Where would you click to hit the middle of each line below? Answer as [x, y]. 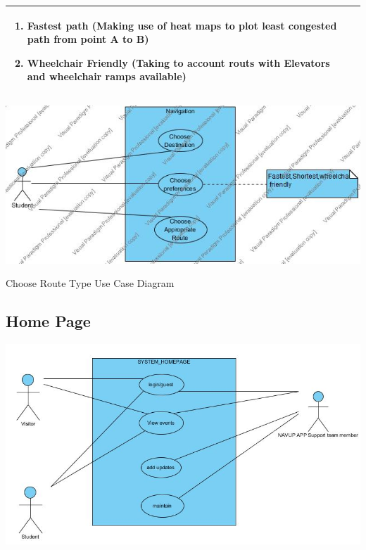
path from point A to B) [88, 39]
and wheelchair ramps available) [107, 76]
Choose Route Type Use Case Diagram [90, 283]
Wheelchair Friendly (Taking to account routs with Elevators [178, 62]
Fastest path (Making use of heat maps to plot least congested [182, 25]
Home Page [48, 321]
